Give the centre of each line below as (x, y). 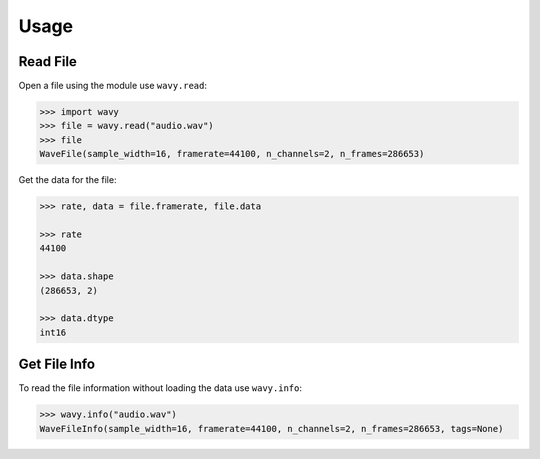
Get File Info (56, 364)
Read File (47, 61)
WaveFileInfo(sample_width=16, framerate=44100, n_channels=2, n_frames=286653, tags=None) (271, 428)
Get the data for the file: (67, 180)
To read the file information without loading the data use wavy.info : (160, 388)
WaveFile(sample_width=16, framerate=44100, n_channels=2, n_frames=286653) (232, 154)
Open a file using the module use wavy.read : (112, 86)
